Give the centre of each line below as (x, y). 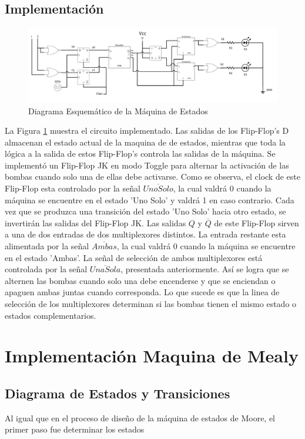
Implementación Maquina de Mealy (152, 356)
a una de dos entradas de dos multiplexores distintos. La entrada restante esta (145, 234)
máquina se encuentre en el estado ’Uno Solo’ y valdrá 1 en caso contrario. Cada (150, 199)
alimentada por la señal (47, 246)
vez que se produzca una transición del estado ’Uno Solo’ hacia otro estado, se (145, 211)
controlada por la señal (46, 269)
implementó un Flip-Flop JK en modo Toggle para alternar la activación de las (147, 165)
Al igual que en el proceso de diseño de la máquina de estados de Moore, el (140, 417)
